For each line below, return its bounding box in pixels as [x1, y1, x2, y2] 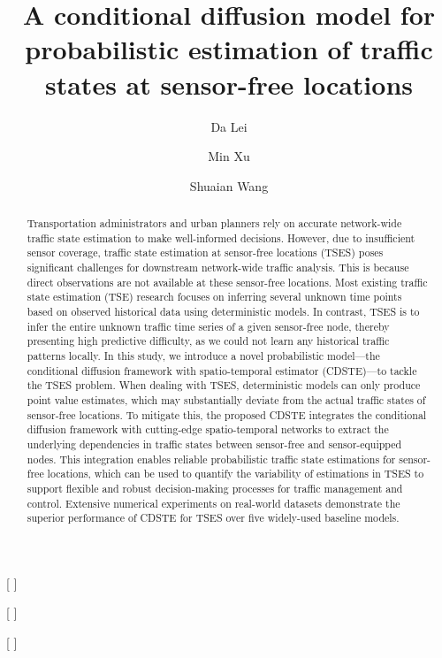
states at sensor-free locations [44, 65, 414, 102]
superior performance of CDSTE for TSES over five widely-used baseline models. [27, 510, 400, 525]
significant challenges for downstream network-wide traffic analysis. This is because [27, 260, 409, 275]
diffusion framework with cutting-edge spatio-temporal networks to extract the [27, 422, 389, 437]
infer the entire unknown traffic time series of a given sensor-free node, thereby [27, 318, 390, 333]
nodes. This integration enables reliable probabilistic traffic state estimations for [27, 451, 396, 466]
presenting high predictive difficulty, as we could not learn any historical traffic [27, 333, 390, 348]
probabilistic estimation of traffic [25, 31, 433, 67]
